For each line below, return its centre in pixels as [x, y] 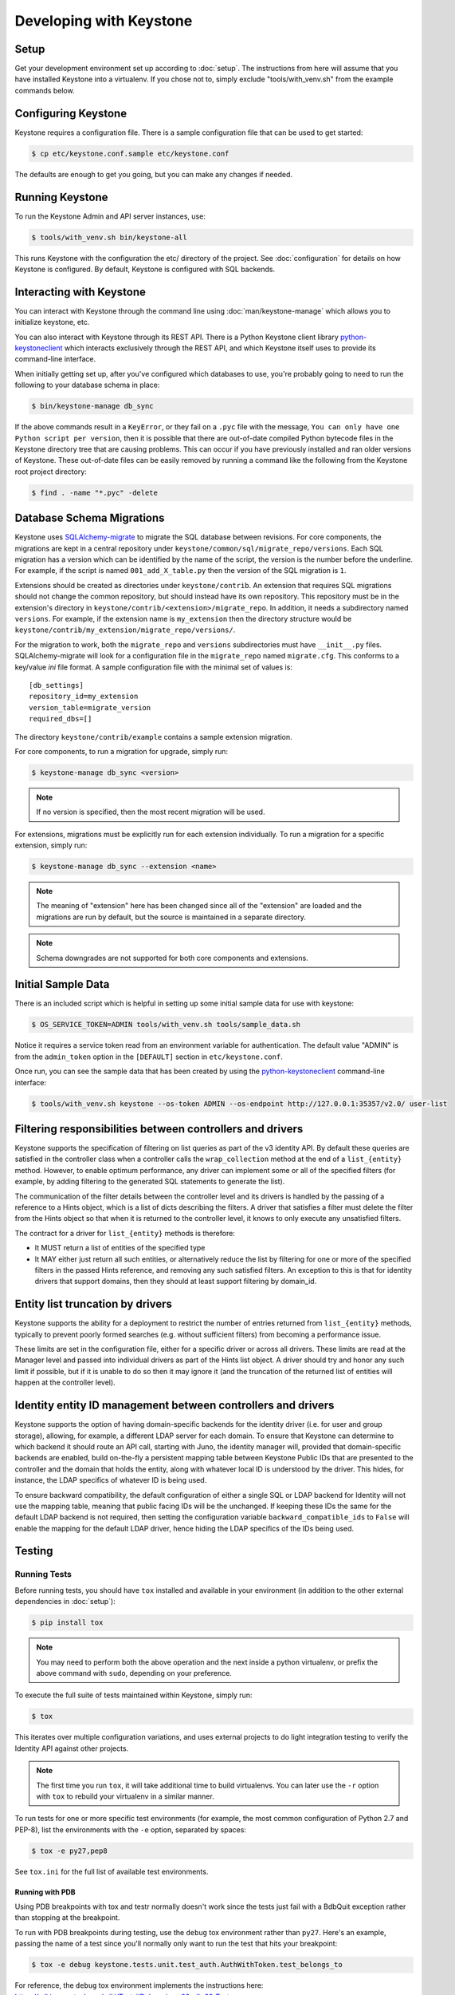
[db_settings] [56, 685]
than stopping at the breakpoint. [67, 1918]
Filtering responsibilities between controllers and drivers [159, 1129]
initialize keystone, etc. [52, 322]
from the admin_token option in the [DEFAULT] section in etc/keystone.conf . [149, 1057]
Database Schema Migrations [90, 518]
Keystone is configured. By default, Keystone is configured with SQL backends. [145, 269]
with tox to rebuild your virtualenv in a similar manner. [125, 1796]
